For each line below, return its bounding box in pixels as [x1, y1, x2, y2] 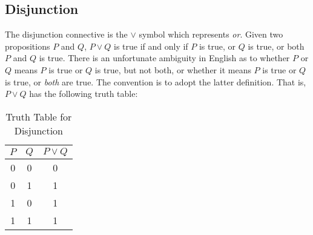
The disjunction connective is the [5, 28, 128, 41]
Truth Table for [5, 109, 72, 124]
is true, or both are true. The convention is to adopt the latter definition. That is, [5, 75, 306, 88]
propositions [5, 39, 50, 52]
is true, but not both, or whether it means [94, 63, 251, 76]
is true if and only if [114, 39, 188, 52]
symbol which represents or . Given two [139, 28, 283, 41]
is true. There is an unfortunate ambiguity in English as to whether [39, 51, 290, 64]
